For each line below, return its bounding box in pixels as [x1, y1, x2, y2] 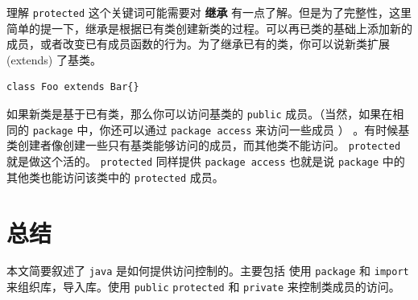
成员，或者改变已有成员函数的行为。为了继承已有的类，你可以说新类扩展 [6, 35, 390, 52]
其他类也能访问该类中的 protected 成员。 [6, 168, 224, 185]
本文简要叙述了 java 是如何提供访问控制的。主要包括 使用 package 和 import [6, 262, 409, 279]
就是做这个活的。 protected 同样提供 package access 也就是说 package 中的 [6, 153, 405, 169]
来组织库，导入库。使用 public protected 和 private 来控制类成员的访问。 [6, 278, 400, 295]
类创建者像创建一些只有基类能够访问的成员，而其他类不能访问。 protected [6, 137, 401, 154]
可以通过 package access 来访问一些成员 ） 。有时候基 [122, 121, 410, 138]
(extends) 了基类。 [6, 51, 101, 68]
